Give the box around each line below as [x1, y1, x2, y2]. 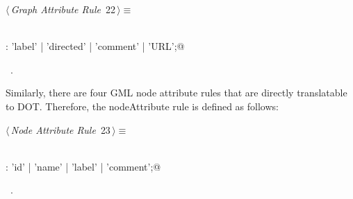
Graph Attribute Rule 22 [10, 2, 115, 16]
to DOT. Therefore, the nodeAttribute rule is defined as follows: [6, 98, 279, 113]
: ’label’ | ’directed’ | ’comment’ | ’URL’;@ [6, 39, 185, 53]
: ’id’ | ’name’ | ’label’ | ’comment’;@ [6, 159, 161, 173]
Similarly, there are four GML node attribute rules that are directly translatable [6, 85, 347, 100]
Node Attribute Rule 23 [10, 122, 110, 137]
